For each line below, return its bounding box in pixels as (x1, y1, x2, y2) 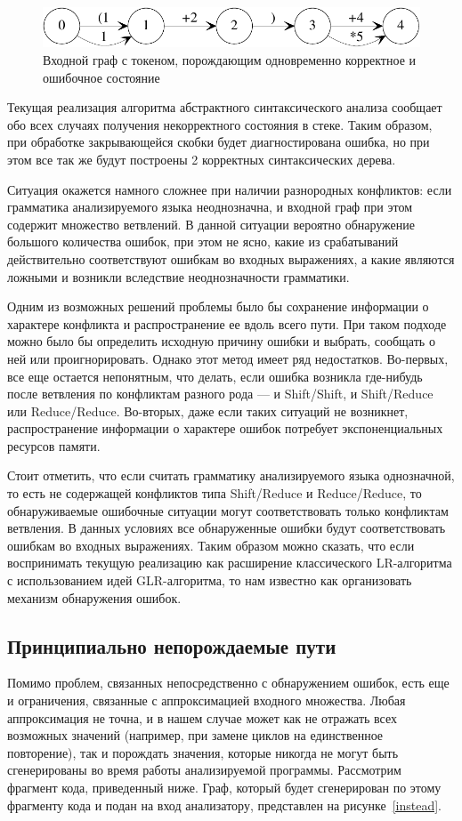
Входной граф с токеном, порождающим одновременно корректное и (43, 51, 417, 69)
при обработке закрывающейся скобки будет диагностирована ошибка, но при (7, 133, 430, 151)
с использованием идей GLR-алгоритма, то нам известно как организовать (7, 571, 412, 590)
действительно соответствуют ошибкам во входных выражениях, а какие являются (7, 249, 455, 268)
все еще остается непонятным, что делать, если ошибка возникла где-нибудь (7, 366, 423, 385)
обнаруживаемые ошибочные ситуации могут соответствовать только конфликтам (7, 501, 449, 519)
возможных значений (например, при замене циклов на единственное (7, 726, 384, 745)
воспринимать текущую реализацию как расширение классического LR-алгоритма (7, 553, 452, 572)
